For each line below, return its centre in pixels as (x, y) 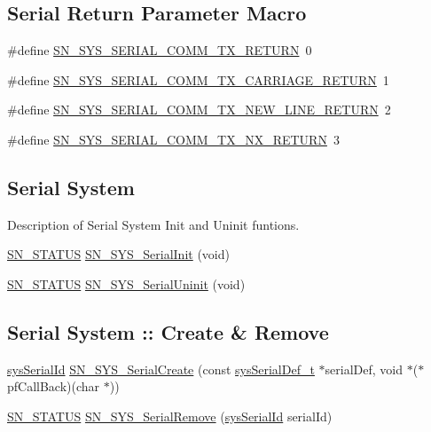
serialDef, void (364, 369)
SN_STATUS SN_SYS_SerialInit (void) (118, 254)
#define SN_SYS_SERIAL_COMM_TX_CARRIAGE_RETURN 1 (198, 79)
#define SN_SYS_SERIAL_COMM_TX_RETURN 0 (160, 50)
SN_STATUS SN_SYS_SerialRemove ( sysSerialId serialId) (170, 416)
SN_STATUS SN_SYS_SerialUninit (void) (126, 283)
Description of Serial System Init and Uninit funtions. (153, 224)
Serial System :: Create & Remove (168, 331)
